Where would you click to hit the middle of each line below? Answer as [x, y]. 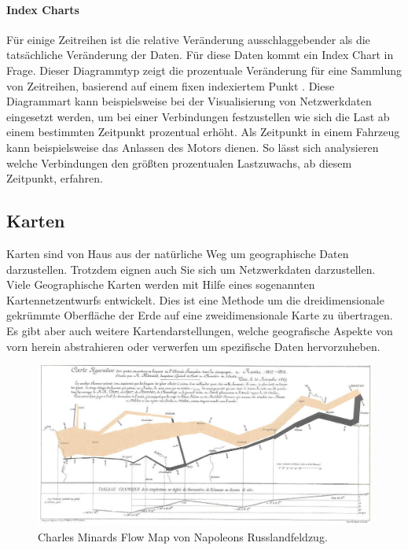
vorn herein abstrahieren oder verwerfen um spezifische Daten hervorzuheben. [193, 346]
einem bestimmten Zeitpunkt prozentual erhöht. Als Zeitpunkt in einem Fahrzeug [203, 132]
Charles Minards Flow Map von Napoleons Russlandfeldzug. [183, 536]
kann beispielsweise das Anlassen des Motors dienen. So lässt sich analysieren [193, 147]
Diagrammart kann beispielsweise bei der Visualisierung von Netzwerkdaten [189, 101]
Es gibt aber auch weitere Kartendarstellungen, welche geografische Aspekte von [200, 330]
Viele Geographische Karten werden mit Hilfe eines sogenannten [161, 284]
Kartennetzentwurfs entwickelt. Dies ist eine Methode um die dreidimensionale [195, 299]
